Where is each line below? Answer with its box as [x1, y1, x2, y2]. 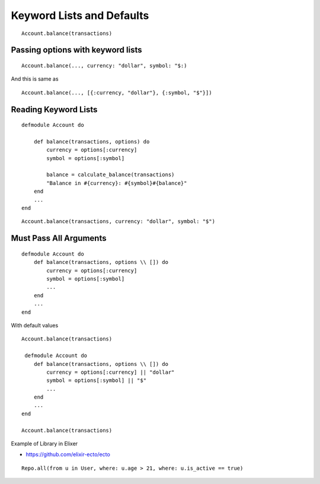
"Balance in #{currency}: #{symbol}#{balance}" [46, 180, 187, 186]
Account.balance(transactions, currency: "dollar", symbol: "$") [21, 218, 216, 225]
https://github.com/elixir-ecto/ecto [25, 451, 111, 458]
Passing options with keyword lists [11, 45, 142, 55]
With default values [11, 321, 59, 329]
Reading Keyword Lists [11, 104, 98, 114]
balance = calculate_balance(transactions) [46, 171, 175, 178]
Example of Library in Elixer [11, 440, 78, 447]
